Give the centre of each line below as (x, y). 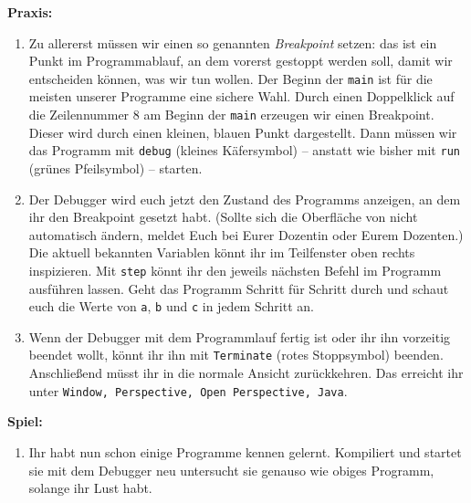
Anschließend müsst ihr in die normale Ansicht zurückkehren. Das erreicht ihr (246, 373)
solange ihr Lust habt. (90, 488)
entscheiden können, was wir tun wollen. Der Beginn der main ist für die (230, 78)
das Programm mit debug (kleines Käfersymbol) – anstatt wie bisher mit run (244, 150)
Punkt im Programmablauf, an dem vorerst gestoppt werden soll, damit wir (241, 61)
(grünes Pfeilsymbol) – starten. (115, 168)
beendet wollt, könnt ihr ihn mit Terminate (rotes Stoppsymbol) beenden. (236, 355)
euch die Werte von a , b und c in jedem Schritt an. (171, 306)
